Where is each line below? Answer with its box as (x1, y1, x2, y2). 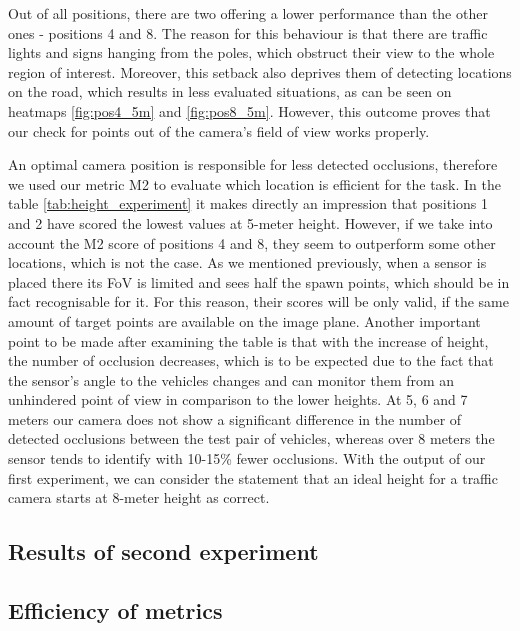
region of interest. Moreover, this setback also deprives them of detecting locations (8, 61, 512, 82)
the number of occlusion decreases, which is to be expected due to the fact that (8, 350, 494, 371)
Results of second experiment (8, 536, 319, 567)
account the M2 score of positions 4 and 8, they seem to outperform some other (8, 232, 496, 253)
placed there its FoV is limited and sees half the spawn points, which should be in (8, 271, 510, 292)
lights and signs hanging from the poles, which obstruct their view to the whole (8, 42, 495, 63)
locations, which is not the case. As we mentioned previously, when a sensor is (8, 252, 487, 273)
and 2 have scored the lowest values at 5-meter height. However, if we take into (8, 212, 493, 233)
